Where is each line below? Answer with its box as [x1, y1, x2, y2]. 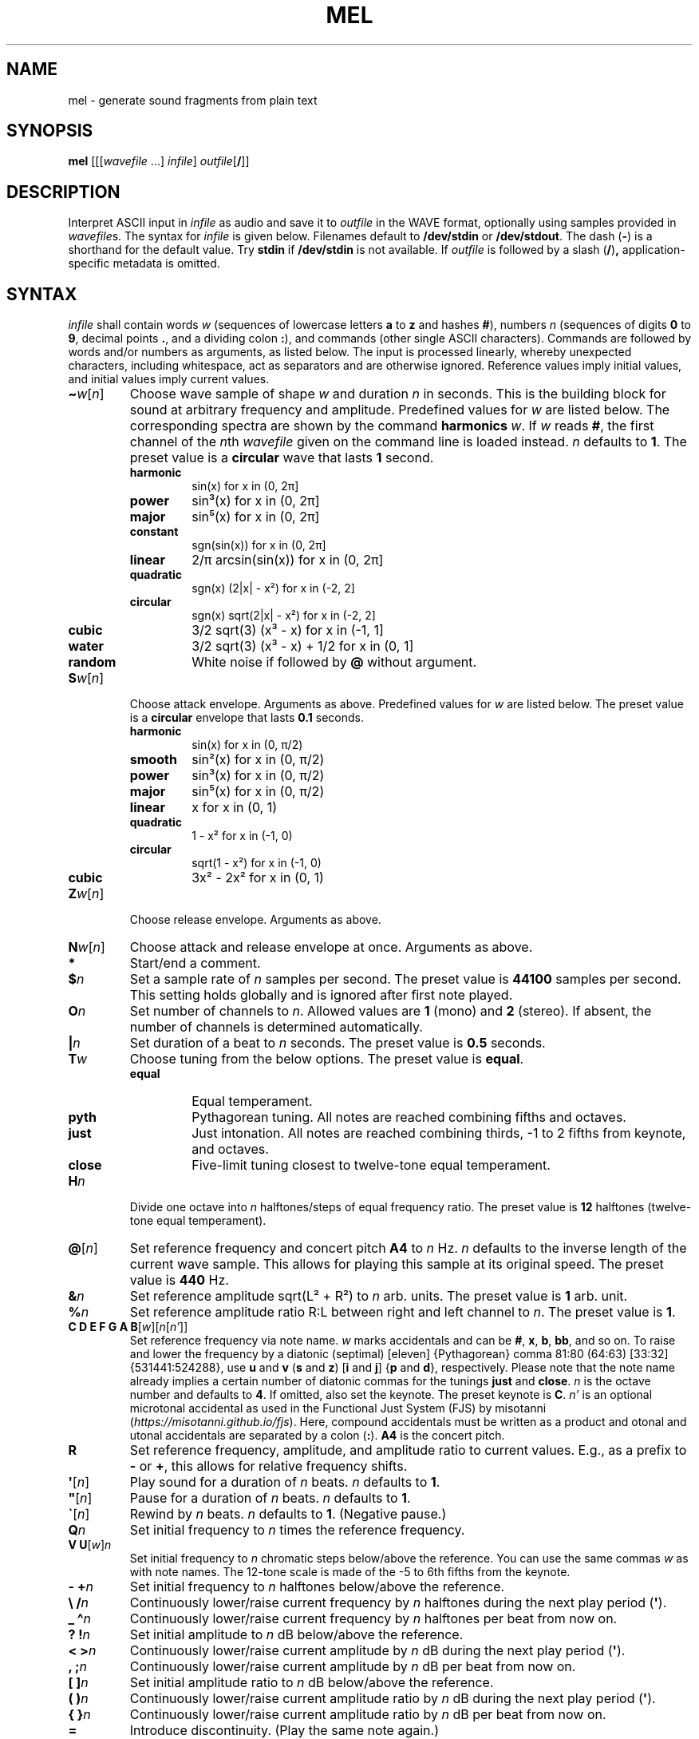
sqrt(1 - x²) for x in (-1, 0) [192, 856, 322, 870]
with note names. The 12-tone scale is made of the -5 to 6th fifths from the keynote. [129, 1565, 571, 1579]
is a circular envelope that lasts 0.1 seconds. [129, 711, 364, 725]
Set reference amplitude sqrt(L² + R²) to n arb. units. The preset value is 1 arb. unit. [129, 1288, 628, 1305]
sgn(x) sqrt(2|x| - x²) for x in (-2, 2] [192, 608, 376, 623]
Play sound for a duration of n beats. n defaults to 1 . [129, 1474, 440, 1491]
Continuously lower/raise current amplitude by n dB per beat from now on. [129, 1658, 576, 1675]
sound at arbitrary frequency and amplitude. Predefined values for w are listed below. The [129, 402, 670, 418]
